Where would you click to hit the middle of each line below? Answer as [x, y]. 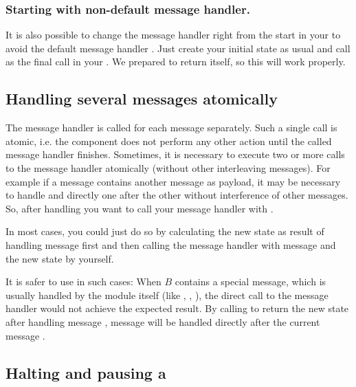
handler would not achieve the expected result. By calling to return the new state [177, 308]
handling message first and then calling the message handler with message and [171, 244]
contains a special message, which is [251, 281]
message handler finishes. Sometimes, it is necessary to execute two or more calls [175, 154]
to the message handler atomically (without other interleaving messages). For [168, 167]
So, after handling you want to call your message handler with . [140, 208]
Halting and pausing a [86, 372]
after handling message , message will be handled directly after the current [163, 321]
